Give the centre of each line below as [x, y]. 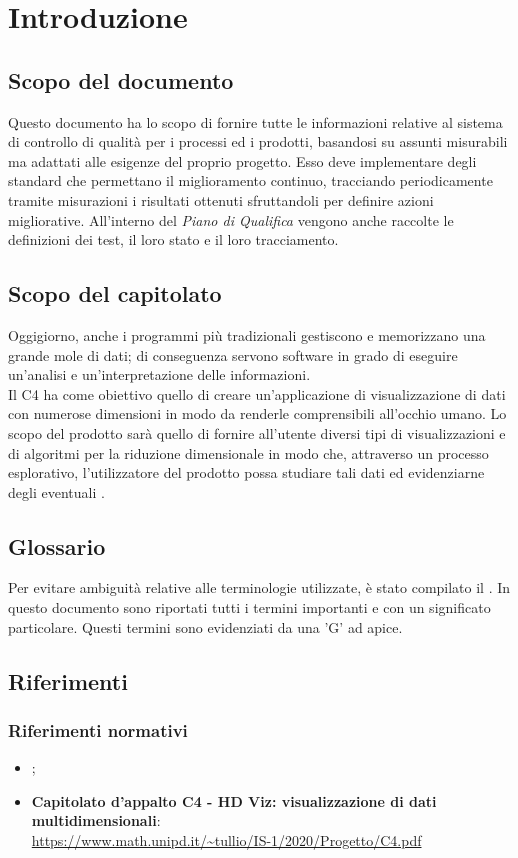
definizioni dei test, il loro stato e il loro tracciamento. [173, 239]
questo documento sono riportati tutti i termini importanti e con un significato [249, 607]
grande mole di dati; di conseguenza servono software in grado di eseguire [233, 354]
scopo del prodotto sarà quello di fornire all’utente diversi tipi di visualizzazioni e [257, 432]
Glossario [57, 545]
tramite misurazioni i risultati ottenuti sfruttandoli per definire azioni [221, 199]
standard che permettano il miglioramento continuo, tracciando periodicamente [250, 180]
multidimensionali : [96, 820]
